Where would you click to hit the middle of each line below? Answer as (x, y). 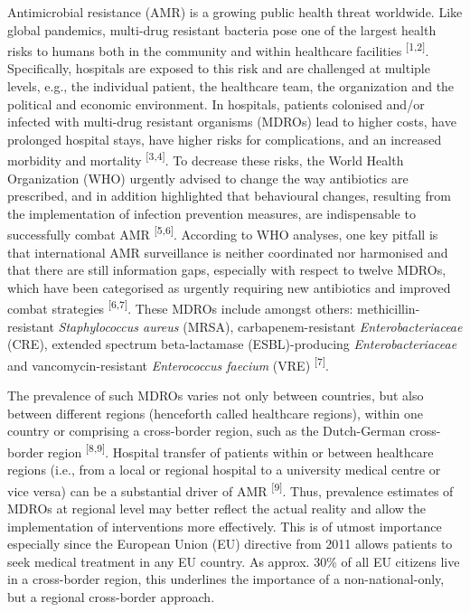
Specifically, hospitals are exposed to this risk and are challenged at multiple (219, 68)
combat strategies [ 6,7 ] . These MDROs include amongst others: (180, 307)
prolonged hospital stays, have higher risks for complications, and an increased (225, 139)
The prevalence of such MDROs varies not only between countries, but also (216, 395)
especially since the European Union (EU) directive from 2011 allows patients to (230, 544)
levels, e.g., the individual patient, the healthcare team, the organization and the (231, 86)
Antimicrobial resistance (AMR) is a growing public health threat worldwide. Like (235, 12)
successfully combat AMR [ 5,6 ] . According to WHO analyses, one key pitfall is (223, 233)
